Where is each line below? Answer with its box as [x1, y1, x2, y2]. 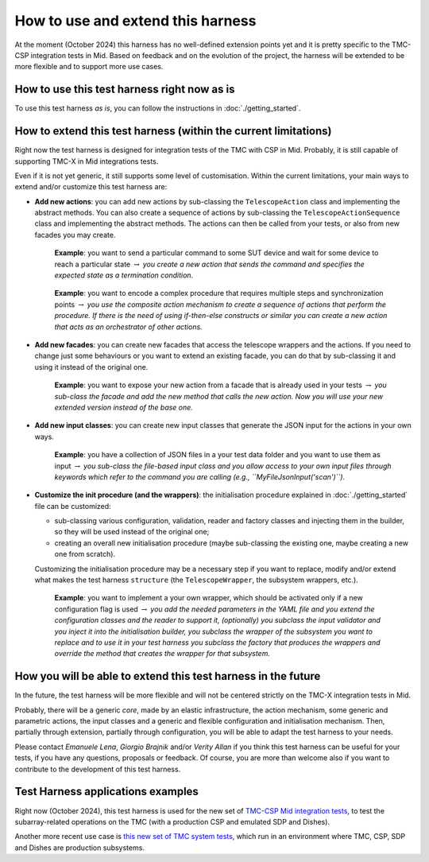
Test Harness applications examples [14, 785, 199, 798]
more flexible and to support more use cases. [14, 62, 164, 72]
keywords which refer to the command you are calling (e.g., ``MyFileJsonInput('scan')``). [54, 472, 346, 481]
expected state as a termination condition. [54, 270, 194, 280]
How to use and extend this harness [14, 12, 257, 29]
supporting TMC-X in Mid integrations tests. [14, 156, 159, 166]
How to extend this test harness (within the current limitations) [14, 124, 332, 138]
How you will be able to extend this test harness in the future [14, 670, 321, 683]
